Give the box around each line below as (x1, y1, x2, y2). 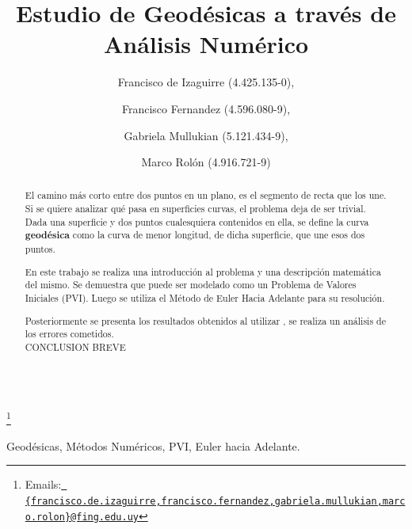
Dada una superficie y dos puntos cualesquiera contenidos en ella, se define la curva (25, 215, 369, 228)
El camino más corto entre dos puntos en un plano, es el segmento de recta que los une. (25, 188, 387, 202)
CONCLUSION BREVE (25, 340, 126, 353)
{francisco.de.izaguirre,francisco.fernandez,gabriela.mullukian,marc (25, 495, 406, 507)
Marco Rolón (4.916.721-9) (141, 154, 271, 170)
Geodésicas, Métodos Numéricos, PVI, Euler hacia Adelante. (6, 437, 300, 454)
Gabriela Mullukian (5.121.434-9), (124, 127, 288, 143)
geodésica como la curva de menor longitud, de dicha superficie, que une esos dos (25, 228, 365, 242)
